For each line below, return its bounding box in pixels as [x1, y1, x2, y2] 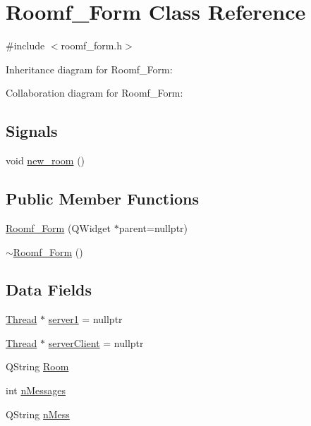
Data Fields [6, 279, 92, 300]
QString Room [6, 359, 69, 374]
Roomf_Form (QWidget [6, 220, 111, 235]
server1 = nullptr [48, 312, 123, 327]
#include [6, 38, 45, 53]
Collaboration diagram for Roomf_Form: [6, 85, 183, 100]
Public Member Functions [6, 188, 199, 209]
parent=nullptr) [118, 220, 188, 235]
